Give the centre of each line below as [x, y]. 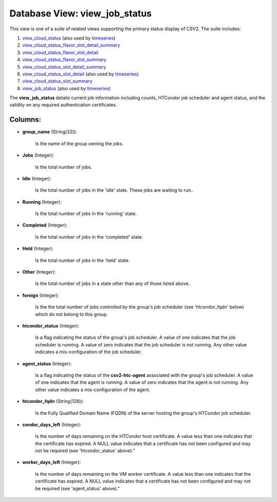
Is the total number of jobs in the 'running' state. [86, 214]
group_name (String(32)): [50, 132]
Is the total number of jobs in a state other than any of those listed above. [112, 284]
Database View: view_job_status [81, 13]
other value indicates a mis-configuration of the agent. [93, 390]
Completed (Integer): [45, 225]
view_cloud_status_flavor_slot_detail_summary [71, 45]
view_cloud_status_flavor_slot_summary [64, 60]
